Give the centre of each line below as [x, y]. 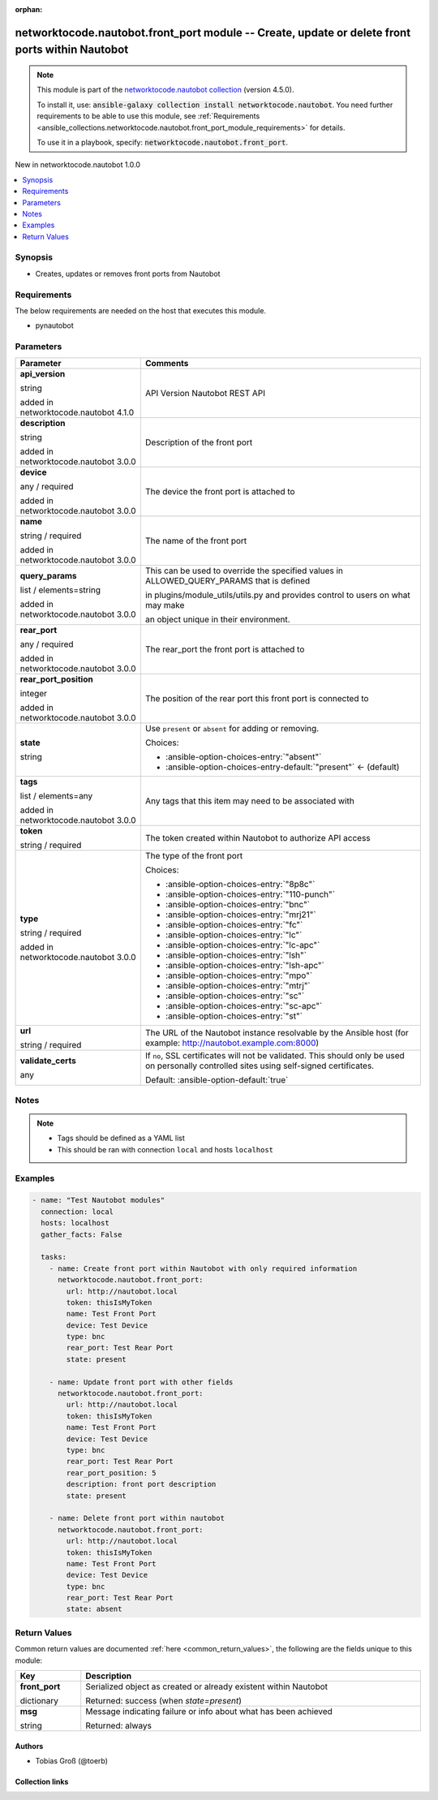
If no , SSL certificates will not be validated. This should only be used [275, 1055]
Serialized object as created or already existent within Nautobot [207, 1686]
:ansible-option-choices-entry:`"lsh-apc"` [245, 965]
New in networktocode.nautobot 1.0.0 [78, 165]
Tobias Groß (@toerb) [72, 1760]
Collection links [42, 1781]
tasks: [54, 1257]
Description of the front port [199, 442]
